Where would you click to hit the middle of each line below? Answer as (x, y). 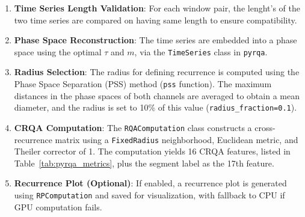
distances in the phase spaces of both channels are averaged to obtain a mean (157, 95)
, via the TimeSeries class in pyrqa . (201, 51)
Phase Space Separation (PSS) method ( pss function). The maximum (143, 84)
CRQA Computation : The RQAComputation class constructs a (133, 127)
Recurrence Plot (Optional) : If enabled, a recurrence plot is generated (150, 183)
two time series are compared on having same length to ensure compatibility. (156, 20)
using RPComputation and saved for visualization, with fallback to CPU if (149, 195)
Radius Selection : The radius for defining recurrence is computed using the (157, 72)
